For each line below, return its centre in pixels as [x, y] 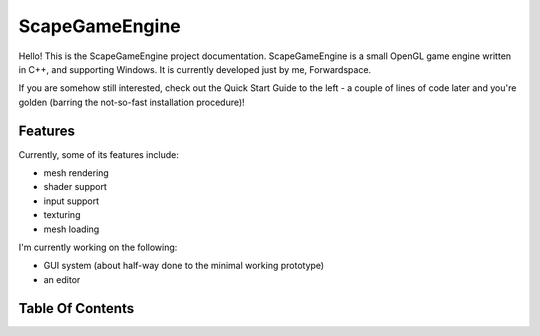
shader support [75, 187]
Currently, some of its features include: [98, 154]
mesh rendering [76, 173]
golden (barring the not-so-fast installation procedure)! [131, 102]
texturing [62, 215]
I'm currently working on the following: [98, 247]
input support [71, 201]
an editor [62, 279]
